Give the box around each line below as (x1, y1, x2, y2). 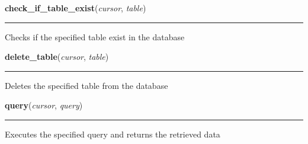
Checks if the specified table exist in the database (5, 30, 185, 43)
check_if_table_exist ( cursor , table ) (5, 2, 146, 14)
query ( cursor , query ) (5, 99, 83, 111)
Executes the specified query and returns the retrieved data (5, 127, 220, 140)
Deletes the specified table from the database (5, 79, 168, 91)
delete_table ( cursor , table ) (5, 50, 109, 63)
